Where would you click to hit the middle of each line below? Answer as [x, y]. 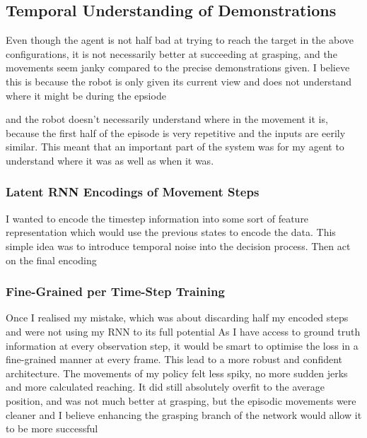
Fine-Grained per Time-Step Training [115, 291]
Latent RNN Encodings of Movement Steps [133, 192]
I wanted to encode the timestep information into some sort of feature [157, 218]
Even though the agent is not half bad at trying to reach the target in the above [180, 40]
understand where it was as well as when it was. [110, 160]
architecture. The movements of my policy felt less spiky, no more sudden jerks [177, 373]
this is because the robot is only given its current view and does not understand [179, 81]
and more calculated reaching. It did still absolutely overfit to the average [165, 387]
